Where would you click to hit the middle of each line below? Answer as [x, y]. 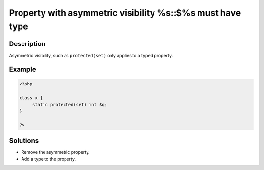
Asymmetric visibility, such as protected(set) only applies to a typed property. [91, 55]
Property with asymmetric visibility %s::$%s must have [125, 13]
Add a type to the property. [49, 159]
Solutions [24, 140]
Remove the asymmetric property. [55, 152]
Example [22, 69]
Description [27, 44]
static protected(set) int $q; [70, 105]
